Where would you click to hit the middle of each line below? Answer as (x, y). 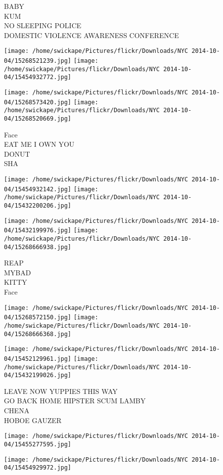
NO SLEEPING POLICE (43, 25)
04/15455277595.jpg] (38, 444)
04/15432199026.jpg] (38, 375)
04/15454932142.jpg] (38, 189)
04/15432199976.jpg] (38, 231)
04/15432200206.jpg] (38, 205)
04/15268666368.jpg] (38, 334)
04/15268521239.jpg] (38, 61)
